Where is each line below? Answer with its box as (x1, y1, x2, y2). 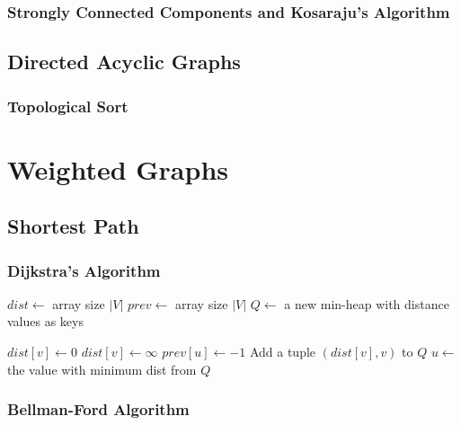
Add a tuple (249, 342, 316, 361)
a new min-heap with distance (284, 294, 449, 313)
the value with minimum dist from (7, 359, 197, 378)
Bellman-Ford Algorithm (7, 398, 190, 421)
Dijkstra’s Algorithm (7, 259, 161, 281)
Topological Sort (7, 94, 129, 117)
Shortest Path (7, 212, 139, 240)
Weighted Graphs (7, 150, 229, 187)
